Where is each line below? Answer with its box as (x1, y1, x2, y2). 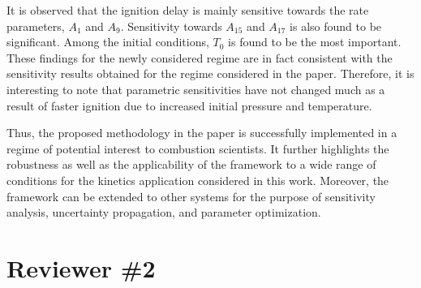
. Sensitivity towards (120, 17, 222, 34)
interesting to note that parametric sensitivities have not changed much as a (6, 80, 385, 97)
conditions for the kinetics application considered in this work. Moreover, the (6, 171, 389, 188)
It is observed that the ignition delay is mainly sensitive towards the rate (6, 2, 369, 18)
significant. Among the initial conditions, (6, 33, 209, 50)
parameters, (6, 17, 65, 34)
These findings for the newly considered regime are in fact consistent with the (6, 49, 393, 66)
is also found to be (290, 17, 382, 34)
